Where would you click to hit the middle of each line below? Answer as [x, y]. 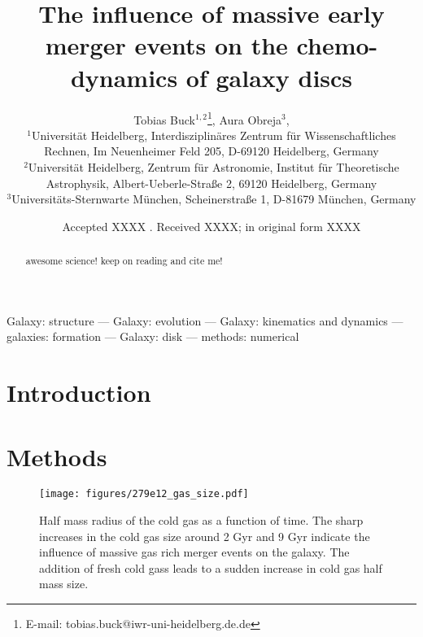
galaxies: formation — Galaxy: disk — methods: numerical [153, 336]
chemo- [337, 45]
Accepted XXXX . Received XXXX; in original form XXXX [211, 226]
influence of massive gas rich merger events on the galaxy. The [194, 552]
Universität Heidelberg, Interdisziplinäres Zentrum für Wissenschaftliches [214, 135]
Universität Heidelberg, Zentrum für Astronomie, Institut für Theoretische [214, 166]
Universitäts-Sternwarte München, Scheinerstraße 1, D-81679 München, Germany [214, 199]
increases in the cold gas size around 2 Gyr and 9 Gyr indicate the [205, 536]
